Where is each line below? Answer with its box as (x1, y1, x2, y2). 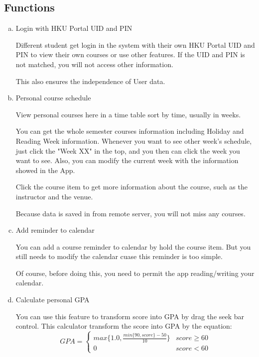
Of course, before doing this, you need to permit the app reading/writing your (15, 268, 255, 278)
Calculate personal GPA (15, 294, 90, 305)
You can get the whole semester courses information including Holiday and (15, 126, 244, 136)
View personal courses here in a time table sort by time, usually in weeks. (15, 109, 241, 119)
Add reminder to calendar (15, 225, 95, 235)
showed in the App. (15, 165, 75, 175)
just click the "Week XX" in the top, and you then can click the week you (15, 145, 240, 156)
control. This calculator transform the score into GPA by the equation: (15, 321, 232, 331)
